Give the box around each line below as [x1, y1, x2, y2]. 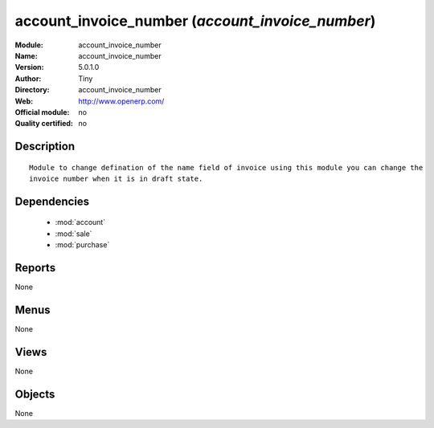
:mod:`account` [55, 218, 106, 227]
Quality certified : [14, 119, 74, 128]
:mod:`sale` [55, 229, 92, 238]
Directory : [14, 85, 50, 95]
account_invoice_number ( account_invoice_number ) [14, 12, 376, 30]
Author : [14, 73, 42, 84]
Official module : [14, 107, 70, 116]
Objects [14, 387, 55, 401]
